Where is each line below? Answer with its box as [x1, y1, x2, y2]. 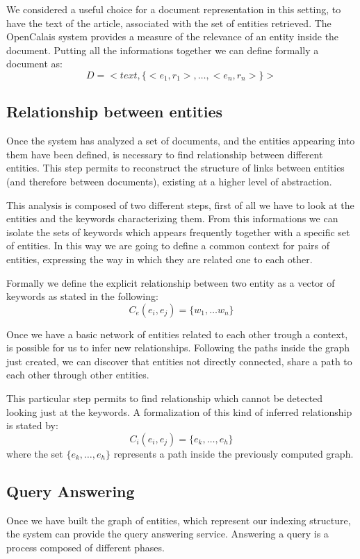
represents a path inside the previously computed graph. [113, 446, 354, 460]
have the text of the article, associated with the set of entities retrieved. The [6, 15, 332, 30]
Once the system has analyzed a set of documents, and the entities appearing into [6, 133, 355, 148]
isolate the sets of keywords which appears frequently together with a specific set [6, 224, 350, 239]
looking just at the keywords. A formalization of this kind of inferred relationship [6, 404, 352, 419]
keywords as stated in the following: [6, 289, 158, 303]
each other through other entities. [6, 367, 149, 382]
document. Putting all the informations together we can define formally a [6, 42, 319, 57]
